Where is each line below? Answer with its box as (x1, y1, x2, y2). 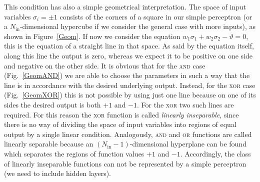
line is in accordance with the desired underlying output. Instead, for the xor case (4, 79, 255, 90)
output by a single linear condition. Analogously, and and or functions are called (4, 128, 252, 139)
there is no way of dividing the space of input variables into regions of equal (4, 119, 236, 129)
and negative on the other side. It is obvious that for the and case (4, 60, 205, 70)
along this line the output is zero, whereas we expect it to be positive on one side (4, 50, 253, 60)
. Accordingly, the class (180, 148, 251, 158)
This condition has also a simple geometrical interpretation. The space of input (4, 1, 246, 11)
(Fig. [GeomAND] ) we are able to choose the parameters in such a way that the (4, 70, 250, 80)
